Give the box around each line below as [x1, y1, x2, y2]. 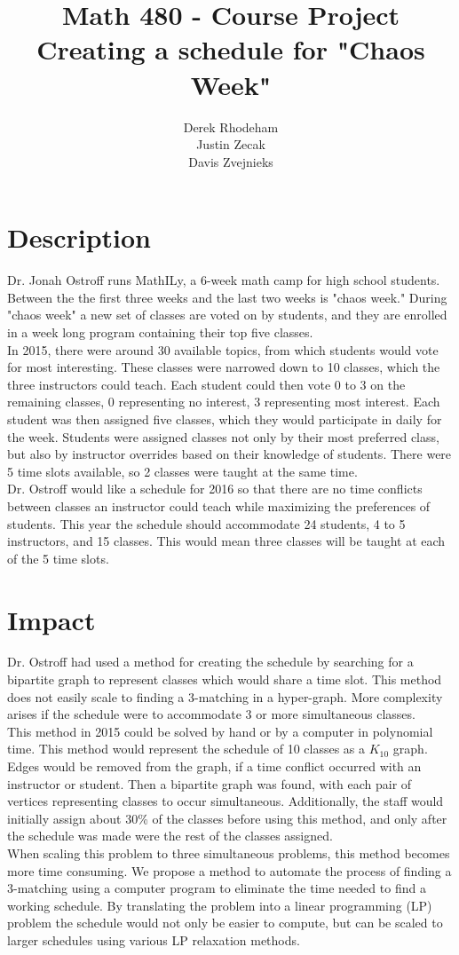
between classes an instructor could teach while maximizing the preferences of [7, 496, 431, 515]
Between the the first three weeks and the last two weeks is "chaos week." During [7, 288, 447, 306]
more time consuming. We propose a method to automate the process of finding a [7, 861, 452, 880]
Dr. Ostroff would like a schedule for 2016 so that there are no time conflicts [7, 479, 423, 498]
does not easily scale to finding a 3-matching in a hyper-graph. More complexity [7, 687, 443, 706]
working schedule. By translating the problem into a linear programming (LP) [7, 896, 432, 914]
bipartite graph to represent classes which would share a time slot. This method [7, 670, 442, 689]
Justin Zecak [196, 135, 265, 154]
